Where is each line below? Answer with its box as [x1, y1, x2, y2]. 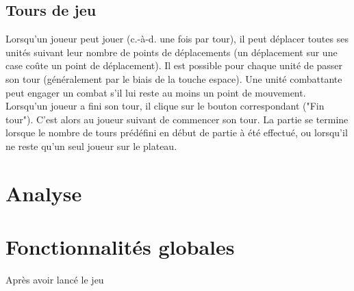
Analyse [5, 179, 82, 207]
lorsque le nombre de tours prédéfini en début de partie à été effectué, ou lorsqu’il [5, 125, 348, 140]
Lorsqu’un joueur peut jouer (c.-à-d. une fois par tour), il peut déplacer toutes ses [5, 31, 349, 46]
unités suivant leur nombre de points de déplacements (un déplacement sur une [5, 45, 338, 59]
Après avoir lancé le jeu [5, 273, 104, 287]
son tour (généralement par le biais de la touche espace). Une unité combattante [5, 71, 342, 86]
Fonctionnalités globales [5, 233, 235, 261]
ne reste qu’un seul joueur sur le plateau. [5, 138, 177, 153]
